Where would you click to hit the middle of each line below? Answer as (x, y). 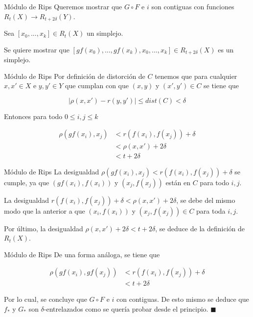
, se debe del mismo (206, 200)
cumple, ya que (27, 182)
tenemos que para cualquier (196, 76)
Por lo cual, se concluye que (46, 299)
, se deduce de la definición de (200, 228)
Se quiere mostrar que (37, 49)
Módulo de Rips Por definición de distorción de (75, 76)
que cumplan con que (97, 85)
